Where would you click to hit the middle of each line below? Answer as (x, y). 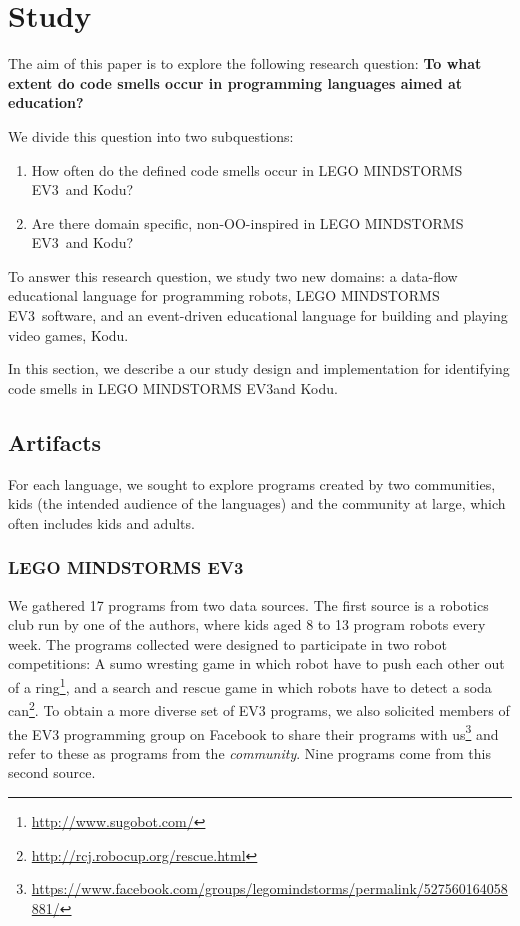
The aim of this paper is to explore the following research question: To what (245, 63)
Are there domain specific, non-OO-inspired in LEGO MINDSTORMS (247, 222)
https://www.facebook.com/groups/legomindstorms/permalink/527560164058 (269, 888)
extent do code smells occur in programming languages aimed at (235, 82)
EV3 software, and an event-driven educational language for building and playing (258, 315)
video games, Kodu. (68, 334)
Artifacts (55, 441)
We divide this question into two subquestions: (151, 135)
